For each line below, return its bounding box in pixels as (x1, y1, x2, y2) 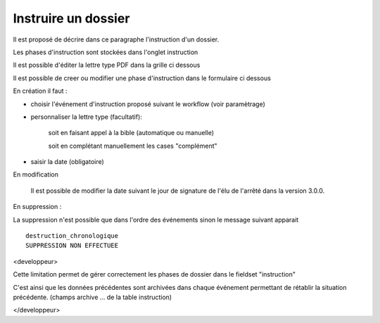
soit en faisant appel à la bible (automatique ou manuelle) (48, 129, 215, 137)
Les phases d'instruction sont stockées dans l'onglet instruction (13, 48, 198, 56)
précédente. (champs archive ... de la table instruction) (13, 293, 172, 301)
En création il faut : (13, 87, 68, 95)
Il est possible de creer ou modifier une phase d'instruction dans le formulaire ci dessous (13, 74, 271, 82)
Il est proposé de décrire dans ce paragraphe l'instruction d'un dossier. (13, 35, 220, 44)
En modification (13, 170, 59, 179)
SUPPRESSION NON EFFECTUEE (25, 241, 119, 250)
